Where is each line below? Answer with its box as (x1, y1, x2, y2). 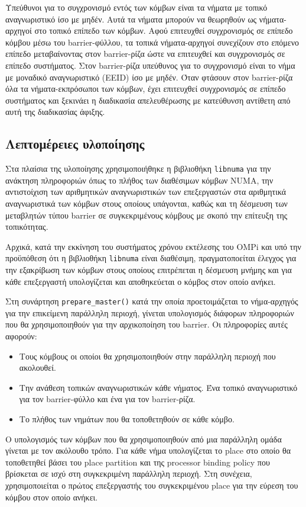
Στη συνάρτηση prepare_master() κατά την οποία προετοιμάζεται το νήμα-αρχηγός (5, 295, 298, 307)
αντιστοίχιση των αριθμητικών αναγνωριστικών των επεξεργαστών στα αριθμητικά (5, 185, 287, 198)
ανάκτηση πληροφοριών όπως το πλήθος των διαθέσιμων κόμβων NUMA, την (5, 174, 274, 186)
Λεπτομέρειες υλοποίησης (5, 134, 145, 153)
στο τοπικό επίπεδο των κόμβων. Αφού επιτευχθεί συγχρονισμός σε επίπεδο (34, 24, 293, 37)
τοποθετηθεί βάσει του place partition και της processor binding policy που (5, 455, 270, 468)
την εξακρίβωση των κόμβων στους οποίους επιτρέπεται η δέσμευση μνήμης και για (5, 264, 292, 276)
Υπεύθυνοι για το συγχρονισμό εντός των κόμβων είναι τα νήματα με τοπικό (5, 1, 268, 13)
